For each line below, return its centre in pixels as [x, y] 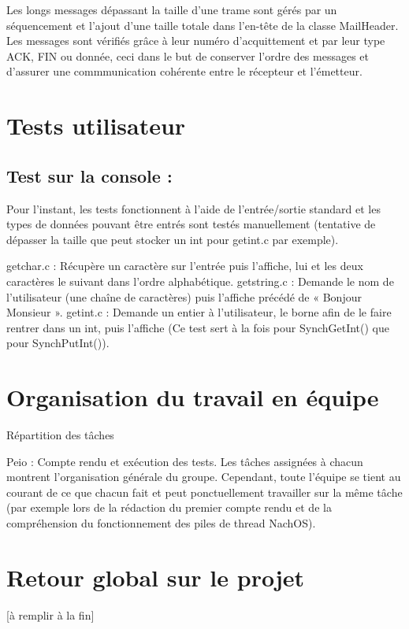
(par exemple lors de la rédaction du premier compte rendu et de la [169, 507]
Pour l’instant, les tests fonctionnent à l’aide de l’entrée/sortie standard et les [193, 208]
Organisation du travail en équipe [193, 397]
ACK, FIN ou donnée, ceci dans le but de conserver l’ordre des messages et [188, 55]
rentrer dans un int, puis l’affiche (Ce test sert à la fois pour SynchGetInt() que [198, 327]
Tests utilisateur [96, 126]
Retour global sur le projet [156, 577]
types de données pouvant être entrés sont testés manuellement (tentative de [191, 224]
